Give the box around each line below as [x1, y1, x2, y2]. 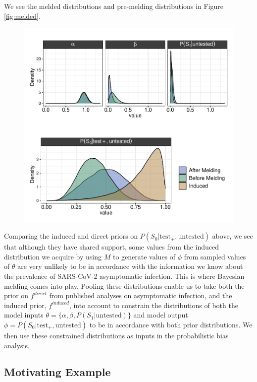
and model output [133, 310, 188, 320]
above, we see [212, 231, 253, 241]
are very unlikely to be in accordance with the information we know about [17, 261, 243, 271]
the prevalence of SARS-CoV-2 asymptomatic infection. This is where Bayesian [4, 270, 245, 281]
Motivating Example [4, 364, 111, 380]
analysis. [4, 340, 30, 350]
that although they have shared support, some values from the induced [4, 242, 219, 252]
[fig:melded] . [4, 10, 41, 21]
